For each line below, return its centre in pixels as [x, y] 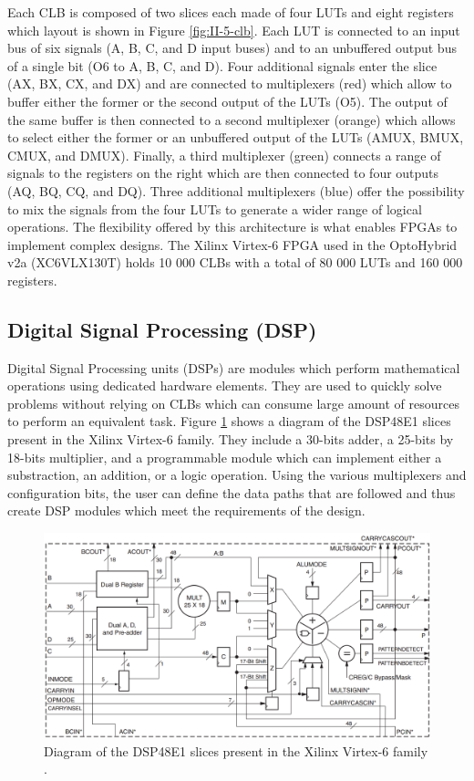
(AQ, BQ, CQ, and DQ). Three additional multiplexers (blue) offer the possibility [236, 190]
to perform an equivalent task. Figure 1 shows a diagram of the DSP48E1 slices [229, 421]
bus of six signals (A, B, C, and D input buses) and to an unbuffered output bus [232, 48]
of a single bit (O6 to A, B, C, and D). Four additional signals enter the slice [222, 65]
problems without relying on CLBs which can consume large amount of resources [233, 403]
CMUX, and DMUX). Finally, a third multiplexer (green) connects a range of [224, 155]
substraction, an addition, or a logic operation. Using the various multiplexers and [237, 475]
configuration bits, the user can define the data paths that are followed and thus [232, 492]
